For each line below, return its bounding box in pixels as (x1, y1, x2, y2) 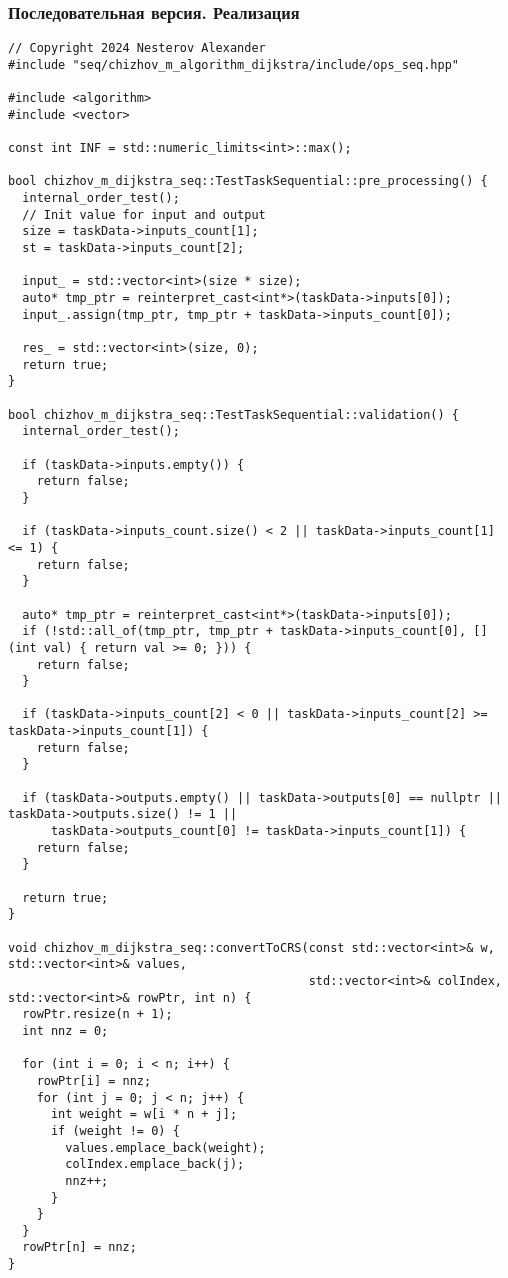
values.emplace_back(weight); (65, 1140, 266, 1155)
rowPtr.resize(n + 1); (22, 1007, 173, 1022)
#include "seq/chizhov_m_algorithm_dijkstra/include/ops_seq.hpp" (8, 57, 460, 72)
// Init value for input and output (22, 207, 266, 222)
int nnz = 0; (22, 1023, 109, 1038)
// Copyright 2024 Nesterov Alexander (8, 41, 266, 56)
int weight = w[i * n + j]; (50, 1107, 238, 1122)
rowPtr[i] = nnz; (36, 1073, 152, 1088)
